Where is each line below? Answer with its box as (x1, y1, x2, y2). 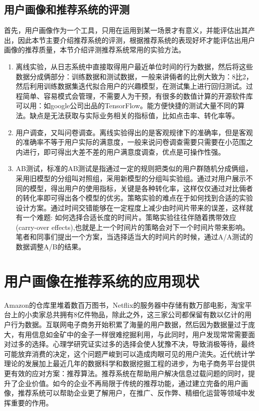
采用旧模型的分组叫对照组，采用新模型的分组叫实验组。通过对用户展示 (15, 173, 246, 183)
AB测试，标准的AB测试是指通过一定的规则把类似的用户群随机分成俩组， (15, 163, 253, 174)
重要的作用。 (10, 397, 53, 408)
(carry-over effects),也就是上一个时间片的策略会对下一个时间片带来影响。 (15, 221, 250, 232)
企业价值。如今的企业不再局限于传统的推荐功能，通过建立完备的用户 (17, 378, 241, 388)
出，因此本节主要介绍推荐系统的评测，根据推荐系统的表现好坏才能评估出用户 (4, 34, 255, 45)
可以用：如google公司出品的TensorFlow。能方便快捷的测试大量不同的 (15, 100, 238, 111)
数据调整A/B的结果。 (15, 241, 86, 252)
